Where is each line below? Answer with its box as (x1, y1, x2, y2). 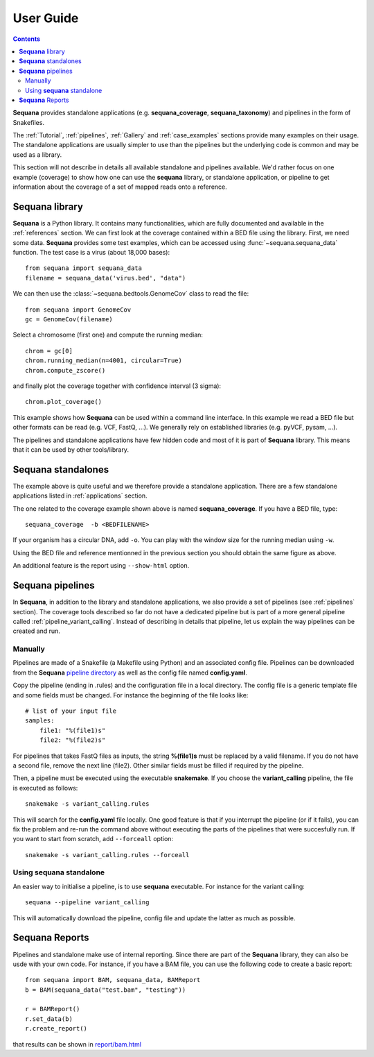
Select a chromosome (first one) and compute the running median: (12, 330, 204, 339)
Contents (12, 35, 41, 43)
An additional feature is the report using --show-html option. (12, 561, 190, 570)
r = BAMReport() (25, 1005, 80, 1013)
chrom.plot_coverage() (25, 398, 103, 406)
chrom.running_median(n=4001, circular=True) (25, 357, 183, 364)
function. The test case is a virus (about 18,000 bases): (12, 248, 170, 257)
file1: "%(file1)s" (39, 726, 106, 734)
